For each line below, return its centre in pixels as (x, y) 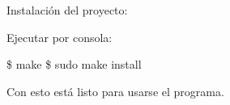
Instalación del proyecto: (67, 10)
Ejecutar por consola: (60, 37)
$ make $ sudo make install (74, 64)
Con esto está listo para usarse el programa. (115, 91)
